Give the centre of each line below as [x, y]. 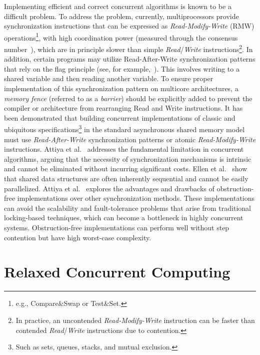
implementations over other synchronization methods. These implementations [136, 198]
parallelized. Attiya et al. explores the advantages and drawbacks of [109, 188]
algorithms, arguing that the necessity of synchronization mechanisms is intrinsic [128, 158]
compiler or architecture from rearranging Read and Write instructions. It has [123, 108]
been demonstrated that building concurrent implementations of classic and [120, 117]
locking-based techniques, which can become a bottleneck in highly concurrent [124, 218]
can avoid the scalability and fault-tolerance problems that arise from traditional [127, 208]
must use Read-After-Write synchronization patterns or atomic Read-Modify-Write [130, 139]
